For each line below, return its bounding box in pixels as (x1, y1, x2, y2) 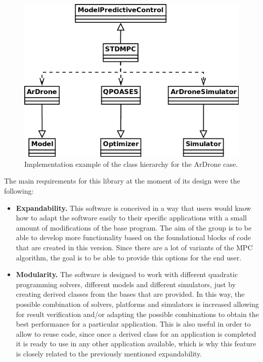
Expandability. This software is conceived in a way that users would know (16, 202, 251, 213)
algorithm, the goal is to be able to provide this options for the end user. (16, 252, 242, 262)
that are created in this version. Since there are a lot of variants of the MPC (16, 242, 253, 253)
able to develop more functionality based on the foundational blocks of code (16, 232, 251, 243)
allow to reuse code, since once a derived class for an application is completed (16, 328, 256, 339)
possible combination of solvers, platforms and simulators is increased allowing (16, 299, 259, 309)
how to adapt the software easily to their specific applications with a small (16, 212, 247, 223)
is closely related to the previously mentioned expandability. (16, 348, 202, 358)
